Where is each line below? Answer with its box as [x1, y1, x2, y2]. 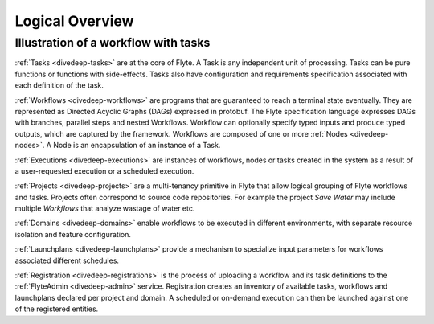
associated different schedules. [14, 256, 120, 265]
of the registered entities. [14, 304, 99, 314]
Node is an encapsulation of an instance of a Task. [53, 141, 221, 150]
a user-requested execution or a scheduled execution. [14, 166, 194, 176]
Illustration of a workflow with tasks [14, 35, 211, 50]
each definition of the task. [14, 80, 104, 90]
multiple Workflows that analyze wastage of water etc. [14, 203, 195, 213]
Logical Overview [14, 12, 134, 30]
